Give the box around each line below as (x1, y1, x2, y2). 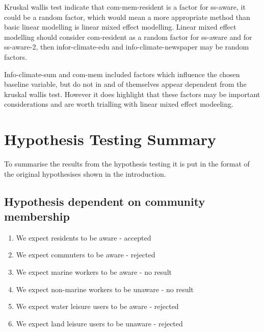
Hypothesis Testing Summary (4, 129, 217, 150)
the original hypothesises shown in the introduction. (4, 168, 166, 179)
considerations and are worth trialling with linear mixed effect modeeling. (4, 99, 233, 109)
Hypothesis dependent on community (4, 193, 205, 209)
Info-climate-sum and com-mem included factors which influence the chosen (4, 68, 240, 79)
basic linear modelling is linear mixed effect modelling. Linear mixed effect (4, 21, 236, 32)
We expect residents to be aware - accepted (16, 232, 151, 243)
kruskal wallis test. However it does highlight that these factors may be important (4, 88, 260, 99)
